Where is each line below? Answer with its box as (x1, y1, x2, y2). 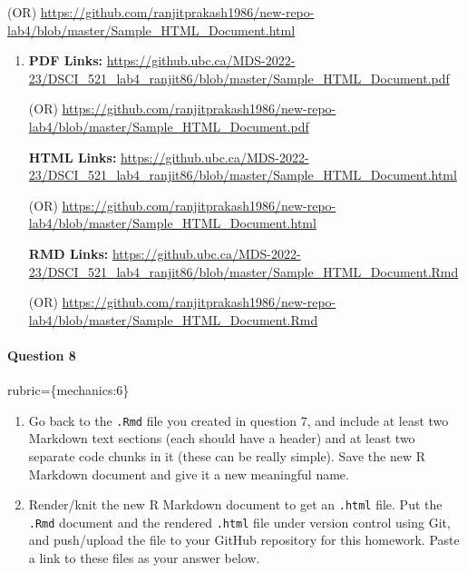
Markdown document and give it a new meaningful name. (28, 464, 349, 483)
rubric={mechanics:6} (7, 380, 130, 400)
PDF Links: (28, 51, 103, 70)
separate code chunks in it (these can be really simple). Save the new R (28, 446, 426, 465)
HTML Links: (28, 147, 117, 166)
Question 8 (7, 345, 76, 364)
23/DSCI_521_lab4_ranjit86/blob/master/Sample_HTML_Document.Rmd (28, 262, 459, 281)
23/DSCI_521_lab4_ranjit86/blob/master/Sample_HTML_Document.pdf (28, 68, 450, 87)
